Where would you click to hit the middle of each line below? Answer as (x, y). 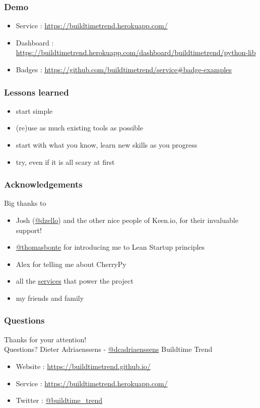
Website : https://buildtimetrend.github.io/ (83, 366)
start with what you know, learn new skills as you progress (107, 145)
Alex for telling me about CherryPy (71, 264)
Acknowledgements (43, 184)
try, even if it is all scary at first (65, 162)
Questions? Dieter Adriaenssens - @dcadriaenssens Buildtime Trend (108, 349)
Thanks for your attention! (45, 339)
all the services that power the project (75, 281)
